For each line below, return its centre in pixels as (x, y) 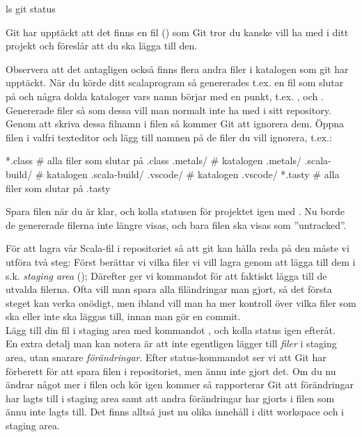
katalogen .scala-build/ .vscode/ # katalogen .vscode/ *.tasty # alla (193, 174)
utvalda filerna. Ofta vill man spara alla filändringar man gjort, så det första (169, 289)
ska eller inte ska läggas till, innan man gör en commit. (123, 316)
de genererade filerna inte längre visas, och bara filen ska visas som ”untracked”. (176, 224)
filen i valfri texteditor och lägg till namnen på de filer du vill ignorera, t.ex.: (169, 137)
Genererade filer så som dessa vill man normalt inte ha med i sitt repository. (168, 110)
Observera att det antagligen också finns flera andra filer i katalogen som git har (177, 69)
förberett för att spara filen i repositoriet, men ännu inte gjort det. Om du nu (171, 371)
